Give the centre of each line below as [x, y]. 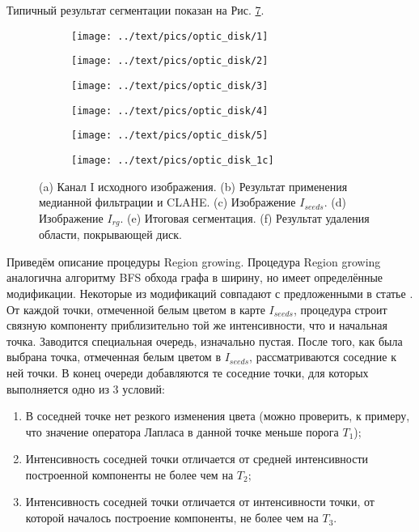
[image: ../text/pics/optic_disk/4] [170, 111]
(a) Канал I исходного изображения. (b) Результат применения [193, 186]
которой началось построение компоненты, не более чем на [172, 518]
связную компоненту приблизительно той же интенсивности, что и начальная [197, 325]
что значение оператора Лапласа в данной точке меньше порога [182, 431]
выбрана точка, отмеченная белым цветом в [114, 357]
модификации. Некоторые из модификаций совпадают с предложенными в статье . [210, 293]
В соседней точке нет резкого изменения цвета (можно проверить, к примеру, [218, 416]
